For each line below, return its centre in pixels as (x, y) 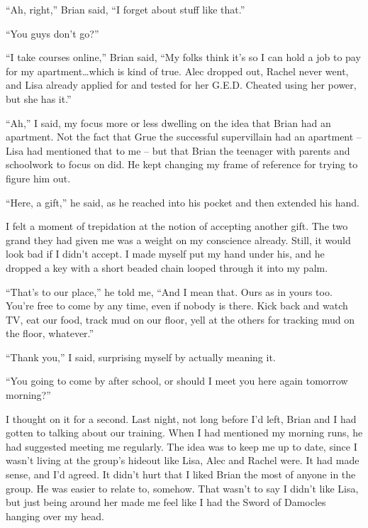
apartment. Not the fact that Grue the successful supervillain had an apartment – (184, 137)
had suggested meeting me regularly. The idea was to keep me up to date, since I (182, 446)
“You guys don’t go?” (52, 33)
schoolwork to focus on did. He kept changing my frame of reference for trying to (182, 164)
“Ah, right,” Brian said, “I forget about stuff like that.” (126, 9)
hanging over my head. (55, 516)
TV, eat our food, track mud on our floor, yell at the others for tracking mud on (180, 319)
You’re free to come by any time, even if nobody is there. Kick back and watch (177, 306)
